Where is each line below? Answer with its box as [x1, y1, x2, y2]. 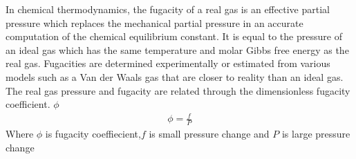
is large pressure [281, 127, 350, 141]
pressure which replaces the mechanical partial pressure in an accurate [6, 15, 303, 30]
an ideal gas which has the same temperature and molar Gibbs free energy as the [6, 42, 349, 57]
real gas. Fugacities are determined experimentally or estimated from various [6, 56, 330, 71]
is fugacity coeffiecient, [45, 127, 141, 141]
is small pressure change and [149, 127, 270, 141]
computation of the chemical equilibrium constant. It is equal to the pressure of [6, 29, 342, 44]
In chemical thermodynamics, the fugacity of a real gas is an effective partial [6, 2, 330, 16]
